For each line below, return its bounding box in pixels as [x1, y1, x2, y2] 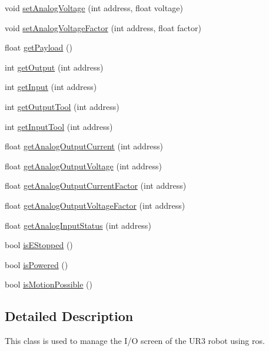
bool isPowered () [5, 258, 68, 270]
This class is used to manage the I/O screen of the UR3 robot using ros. [5, 335, 265, 347]
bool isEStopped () [5, 239, 73, 251]
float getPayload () [5, 41, 72, 54]
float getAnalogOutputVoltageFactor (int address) [5, 199, 185, 211]
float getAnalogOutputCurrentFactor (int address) [5, 179, 187, 192]
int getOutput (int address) [5, 61, 104, 73]
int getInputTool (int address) [5, 120, 113, 132]
